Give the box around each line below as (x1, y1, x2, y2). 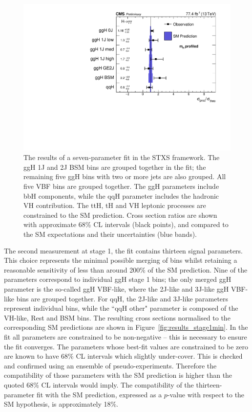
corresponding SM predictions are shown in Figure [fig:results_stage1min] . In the (4, 322, 248, 332)
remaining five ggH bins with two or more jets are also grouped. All (23, 171, 226, 182)
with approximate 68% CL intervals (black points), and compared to (23, 219, 229, 229)
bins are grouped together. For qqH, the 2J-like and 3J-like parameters (16, 293, 229, 303)
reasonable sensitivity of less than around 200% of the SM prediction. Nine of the (4, 264, 248, 275)
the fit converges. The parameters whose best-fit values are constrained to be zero (4, 341, 248, 351)
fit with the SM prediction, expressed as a (36, 389, 162, 399)
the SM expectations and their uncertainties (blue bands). (23, 229, 197, 239)
